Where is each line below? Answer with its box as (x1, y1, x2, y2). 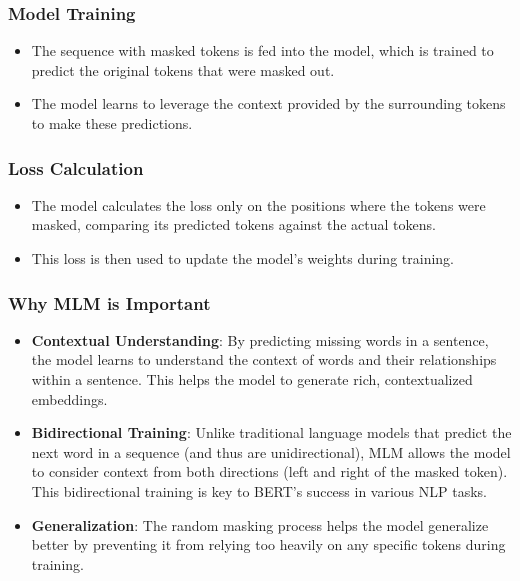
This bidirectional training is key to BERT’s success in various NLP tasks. (31, 480, 488, 501)
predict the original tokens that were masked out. (31, 59, 335, 80)
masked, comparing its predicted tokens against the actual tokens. (31, 214, 436, 235)
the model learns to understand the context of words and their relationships (31, 349, 497, 370)
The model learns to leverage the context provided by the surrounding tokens (31, 93, 506, 114)
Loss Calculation (8, 155, 144, 180)
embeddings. (31, 388, 108, 409)
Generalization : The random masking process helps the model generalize (31, 514, 489, 535)
